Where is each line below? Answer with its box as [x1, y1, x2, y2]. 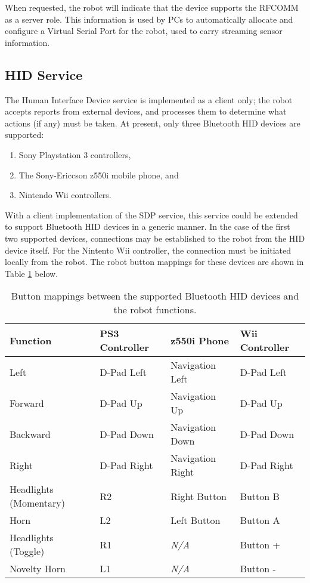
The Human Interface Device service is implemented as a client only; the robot [5, 93, 293, 106]
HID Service [5, 65, 83, 84]
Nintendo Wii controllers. [18, 189, 111, 201]
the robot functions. [113, 303, 197, 317]
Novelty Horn [10, 562, 66, 576]
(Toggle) [10, 544, 45, 559]
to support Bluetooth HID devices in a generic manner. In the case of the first [5, 220, 290, 233]
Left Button [170, 513, 221, 528]
